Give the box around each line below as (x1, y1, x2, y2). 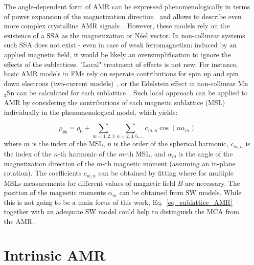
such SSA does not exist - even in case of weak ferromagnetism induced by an (4, 40, 237, 50)
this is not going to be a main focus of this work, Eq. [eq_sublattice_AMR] (4, 197, 232, 207)
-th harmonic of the (58, 148, 116, 158)
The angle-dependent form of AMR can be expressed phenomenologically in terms (4, 1, 250, 11)
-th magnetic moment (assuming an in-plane (102, 158, 235, 168)
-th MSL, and (124, 148, 165, 158)
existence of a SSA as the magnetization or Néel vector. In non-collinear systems (4, 30, 245, 40)
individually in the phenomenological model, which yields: (4, 107, 178, 117)
